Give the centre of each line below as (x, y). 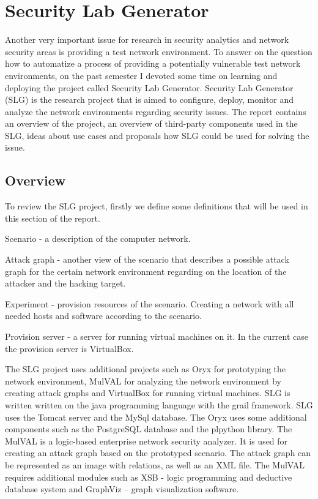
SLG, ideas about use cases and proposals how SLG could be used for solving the (157, 135)
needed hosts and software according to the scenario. (104, 316)
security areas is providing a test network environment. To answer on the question (159, 51)
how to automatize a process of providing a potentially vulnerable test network (153, 63)
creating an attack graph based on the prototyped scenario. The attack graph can (158, 453)
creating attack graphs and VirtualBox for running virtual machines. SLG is (148, 393)
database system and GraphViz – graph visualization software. (122, 489)
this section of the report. (53, 218)
